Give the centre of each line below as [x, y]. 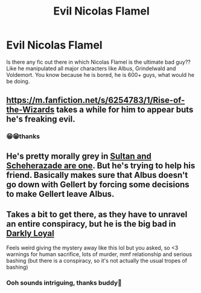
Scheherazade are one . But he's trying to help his [101, 166]
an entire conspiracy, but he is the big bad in [91, 224]
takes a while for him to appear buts [125, 110]
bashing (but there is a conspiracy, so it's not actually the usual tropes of [97, 261]
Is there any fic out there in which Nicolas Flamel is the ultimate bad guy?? [99, 62]
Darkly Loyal [30, 233]
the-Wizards [30, 110]
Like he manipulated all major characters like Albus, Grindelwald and [91, 68]
